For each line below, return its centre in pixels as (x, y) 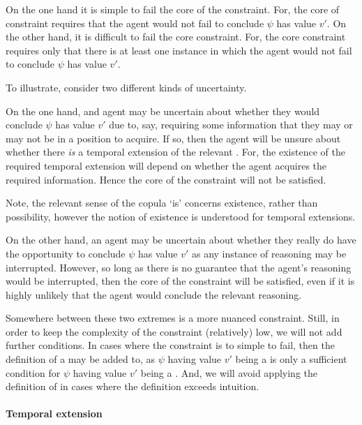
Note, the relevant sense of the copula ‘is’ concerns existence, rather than (162, 203)
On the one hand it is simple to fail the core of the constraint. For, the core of (173, 9)
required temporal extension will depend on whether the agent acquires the (166, 165)
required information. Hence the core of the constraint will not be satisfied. (166, 179)
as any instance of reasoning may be (269, 253)
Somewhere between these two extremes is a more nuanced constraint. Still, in (173, 318)
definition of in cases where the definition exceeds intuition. (133, 386)
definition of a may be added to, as (80, 359)
